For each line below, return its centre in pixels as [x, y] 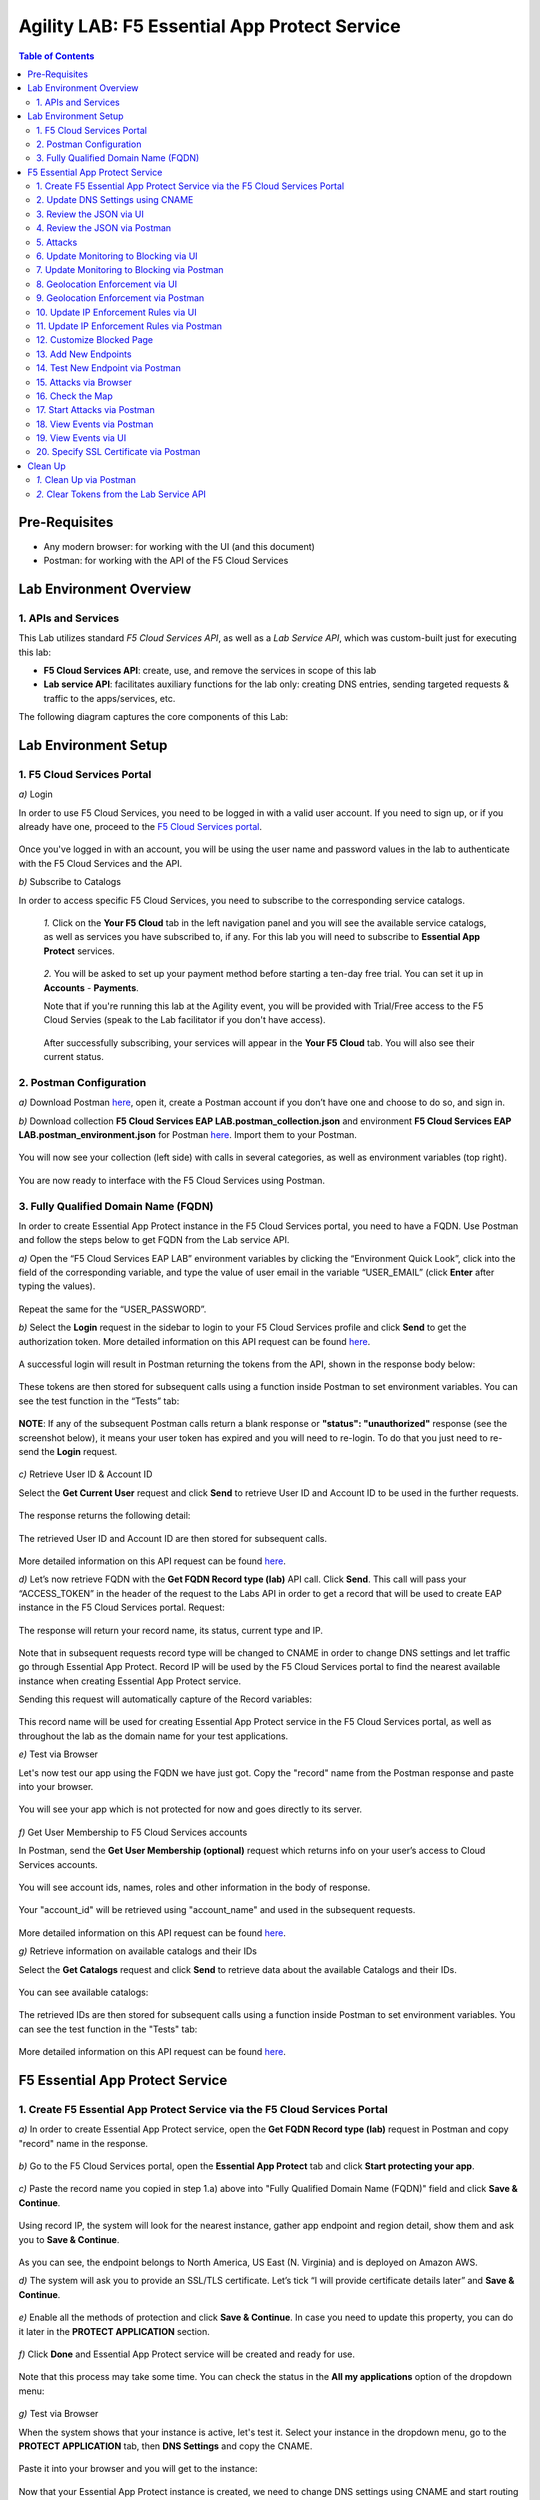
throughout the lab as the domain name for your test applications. [153, 1736]
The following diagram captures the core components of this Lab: [153, 717]
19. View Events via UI [81, 438]
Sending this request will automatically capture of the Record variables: [165, 1699]
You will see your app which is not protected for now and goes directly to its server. [190, 1809]
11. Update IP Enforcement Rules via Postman [129, 326]
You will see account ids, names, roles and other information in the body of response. [194, 1887]
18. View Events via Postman [95, 424]
